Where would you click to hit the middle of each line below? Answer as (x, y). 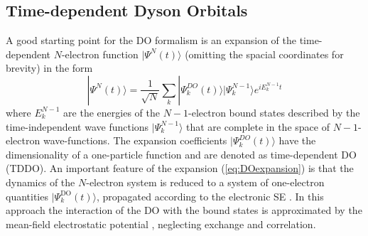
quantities (27, 196)
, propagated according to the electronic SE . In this (210, 196)
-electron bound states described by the (274, 112)
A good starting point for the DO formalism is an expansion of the (151, 40)
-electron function (100, 54)
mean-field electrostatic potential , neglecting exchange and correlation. (161, 224)
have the (297, 140)
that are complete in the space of (258, 126)
